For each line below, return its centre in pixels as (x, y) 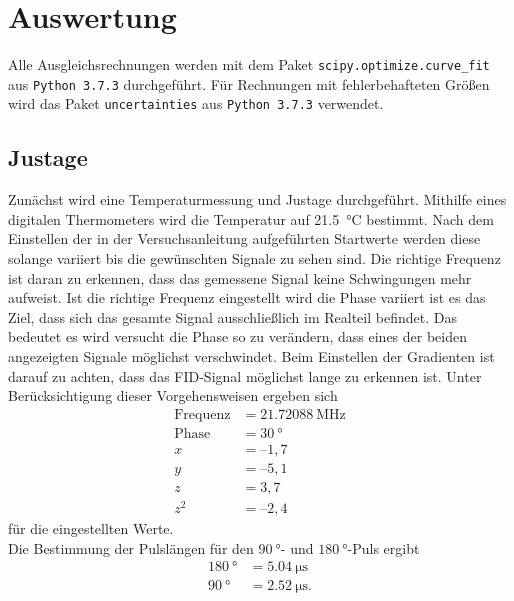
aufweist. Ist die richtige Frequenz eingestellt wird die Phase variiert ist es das (247, 297)
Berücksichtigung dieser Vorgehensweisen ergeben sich (173, 395)
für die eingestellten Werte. (91, 528)
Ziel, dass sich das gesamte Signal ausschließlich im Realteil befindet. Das (232, 316)
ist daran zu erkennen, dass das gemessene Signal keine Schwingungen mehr (240, 277)
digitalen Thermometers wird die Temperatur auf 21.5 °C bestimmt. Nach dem (251, 218)
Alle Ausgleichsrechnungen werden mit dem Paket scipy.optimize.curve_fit (249, 64)
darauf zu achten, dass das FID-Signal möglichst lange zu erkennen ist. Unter (245, 375)
